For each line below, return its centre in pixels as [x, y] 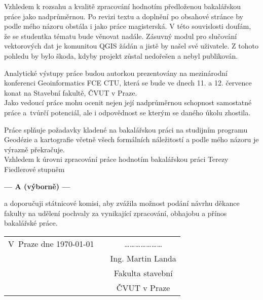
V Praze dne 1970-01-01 [51, 243]
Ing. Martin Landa [143, 258]
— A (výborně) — [37, 186]
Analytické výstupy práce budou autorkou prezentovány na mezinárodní [116, 73]
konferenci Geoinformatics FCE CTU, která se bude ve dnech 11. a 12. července [128, 83]
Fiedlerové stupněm [34, 169]
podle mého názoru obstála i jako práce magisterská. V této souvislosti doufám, [128, 26]
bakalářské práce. [31, 223]
